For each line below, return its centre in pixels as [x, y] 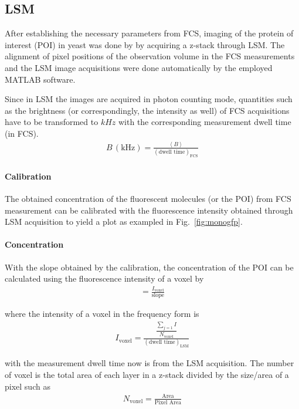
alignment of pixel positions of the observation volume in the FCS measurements [150, 56]
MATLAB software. [40, 79]
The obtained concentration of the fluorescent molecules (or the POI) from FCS [148, 198]
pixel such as [28, 386]
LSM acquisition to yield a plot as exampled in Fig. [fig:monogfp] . [124, 222]
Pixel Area [168, 403]
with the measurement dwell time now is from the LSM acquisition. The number [149, 363]
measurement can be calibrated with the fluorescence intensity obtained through [149, 210]
